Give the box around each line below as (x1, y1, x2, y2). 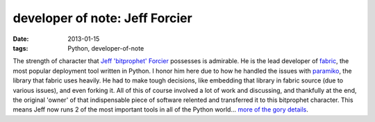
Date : (12, 35, 29, 43)
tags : (12, 44, 28, 52)
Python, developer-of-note (67, 44, 144, 52)
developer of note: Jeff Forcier (12, 10, 192, 26)
